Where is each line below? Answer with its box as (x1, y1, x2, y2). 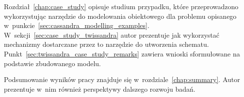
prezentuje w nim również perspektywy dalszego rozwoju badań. (4, 83, 195, 94)
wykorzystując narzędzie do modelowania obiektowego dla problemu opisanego (4, 11, 237, 21)
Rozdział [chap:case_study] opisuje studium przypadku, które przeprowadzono (4, 1, 239, 11)
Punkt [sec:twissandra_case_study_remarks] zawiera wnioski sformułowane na (4, 48, 240, 58)
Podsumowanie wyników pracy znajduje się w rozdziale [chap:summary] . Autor (4, 74, 240, 84)
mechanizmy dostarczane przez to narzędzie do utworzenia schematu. (4, 39, 209, 49)
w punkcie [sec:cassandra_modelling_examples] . (4, 20, 149, 30)
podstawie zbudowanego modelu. (4, 58, 101, 68)
